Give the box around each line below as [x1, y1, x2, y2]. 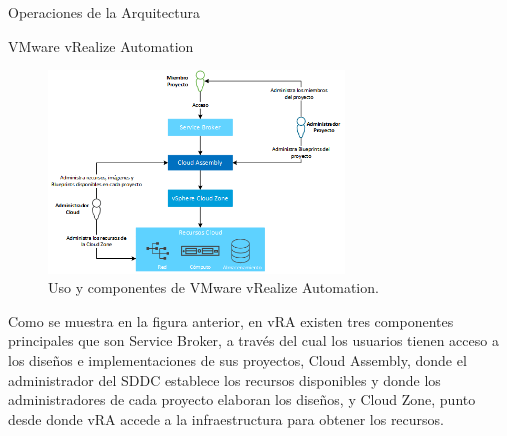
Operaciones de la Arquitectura [8, 2, 200, 22]
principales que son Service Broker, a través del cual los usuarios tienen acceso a [8, 330, 499, 351]
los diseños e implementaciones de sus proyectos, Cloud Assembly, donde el [8, 350, 467, 371]
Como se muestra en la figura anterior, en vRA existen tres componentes [8, 310, 454, 331]
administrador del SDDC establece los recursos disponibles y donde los [8, 369, 441, 390]
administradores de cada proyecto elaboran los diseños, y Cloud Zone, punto [8, 389, 476, 410]
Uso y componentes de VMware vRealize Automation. [48, 277, 379, 298]
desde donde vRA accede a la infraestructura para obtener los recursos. [8, 408, 445, 429]
